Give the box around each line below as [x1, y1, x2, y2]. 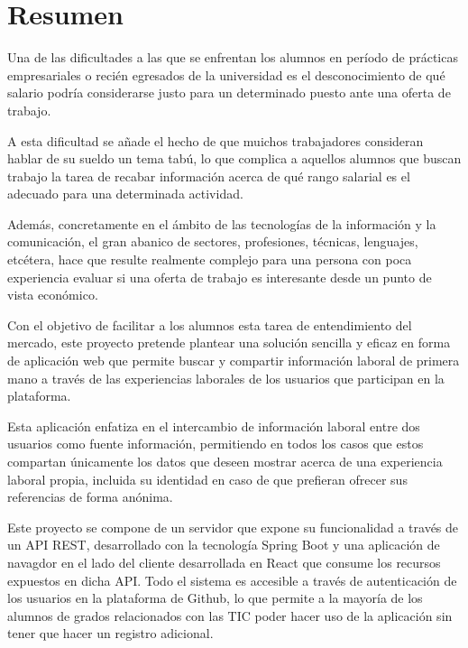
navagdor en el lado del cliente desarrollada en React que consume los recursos [7, 552, 441, 571]
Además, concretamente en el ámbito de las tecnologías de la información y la [7, 214, 436, 233]
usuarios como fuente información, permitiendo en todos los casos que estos [7, 434, 424, 453]
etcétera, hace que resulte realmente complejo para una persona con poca [7, 250, 412, 269]
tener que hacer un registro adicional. [7, 624, 214, 643]
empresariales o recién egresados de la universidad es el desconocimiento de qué [7, 65, 445, 84]
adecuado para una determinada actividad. [7, 184, 243, 203]
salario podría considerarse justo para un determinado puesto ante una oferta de [7, 83, 451, 102]
